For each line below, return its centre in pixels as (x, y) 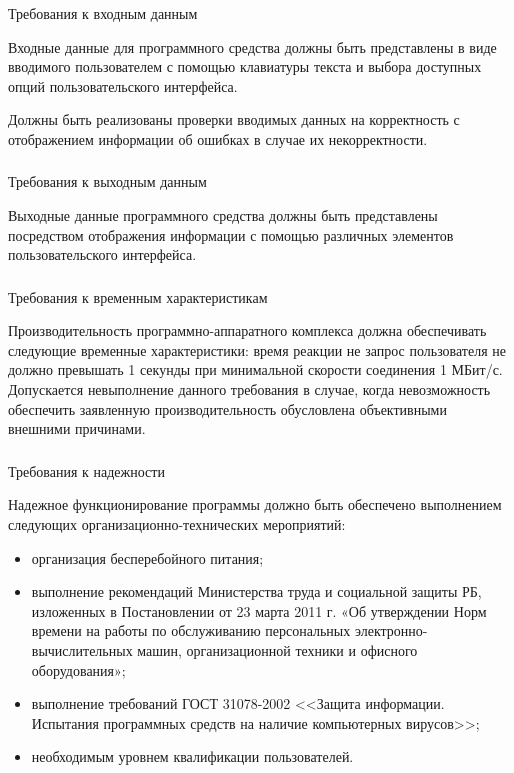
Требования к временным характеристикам (138, 296)
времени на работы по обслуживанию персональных (191, 630)
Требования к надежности (86, 470)
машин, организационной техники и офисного (277, 649)
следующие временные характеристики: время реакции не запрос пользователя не (257, 349)
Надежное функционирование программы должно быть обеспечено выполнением (255, 504)
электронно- (391, 630)
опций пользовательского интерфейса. (123, 85)
